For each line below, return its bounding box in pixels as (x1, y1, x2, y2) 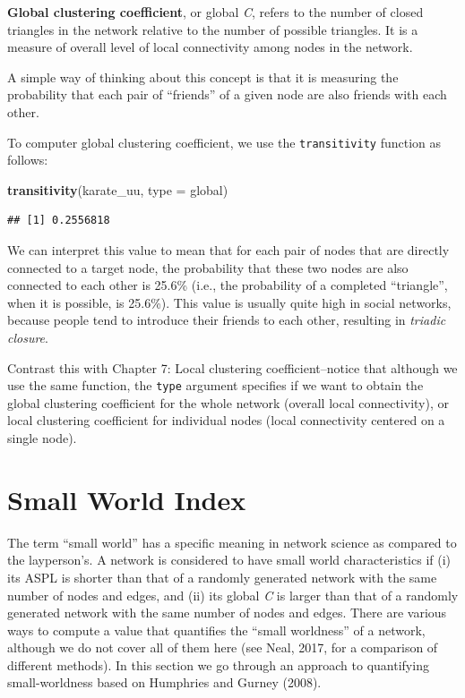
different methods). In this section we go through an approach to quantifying (7, 655, 429, 674)
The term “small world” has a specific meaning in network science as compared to (7, 532, 457, 551)
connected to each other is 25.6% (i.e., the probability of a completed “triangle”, (7, 276, 448, 294)
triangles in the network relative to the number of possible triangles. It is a (7, 20, 418, 38)
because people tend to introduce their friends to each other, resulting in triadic (7, 311, 446, 329)
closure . (7, 328, 48, 346)
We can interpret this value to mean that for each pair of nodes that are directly (7, 241, 450, 259)
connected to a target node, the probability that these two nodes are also (7, 258, 409, 277)
